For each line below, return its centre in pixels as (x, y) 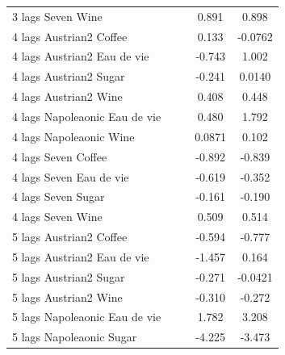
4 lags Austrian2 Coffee (70, 36)
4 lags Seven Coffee (60, 156)
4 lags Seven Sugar (59, 196)
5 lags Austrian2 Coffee (70, 237)
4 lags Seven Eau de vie (71, 176)
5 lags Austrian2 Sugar (69, 276)
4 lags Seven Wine (57, 217)
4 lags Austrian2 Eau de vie (81, 56)
